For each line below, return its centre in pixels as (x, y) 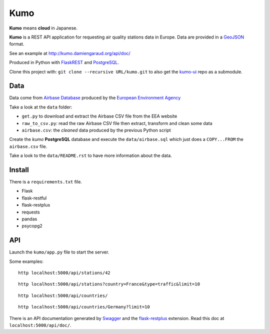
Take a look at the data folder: (41, 107)
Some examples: (26, 261)
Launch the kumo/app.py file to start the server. (59, 252)
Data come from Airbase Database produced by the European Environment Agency (95, 98)
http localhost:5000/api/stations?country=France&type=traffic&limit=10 (109, 284)
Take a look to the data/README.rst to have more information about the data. (90, 155)
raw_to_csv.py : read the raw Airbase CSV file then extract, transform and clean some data (117, 123)
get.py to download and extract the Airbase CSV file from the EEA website (99, 116)
